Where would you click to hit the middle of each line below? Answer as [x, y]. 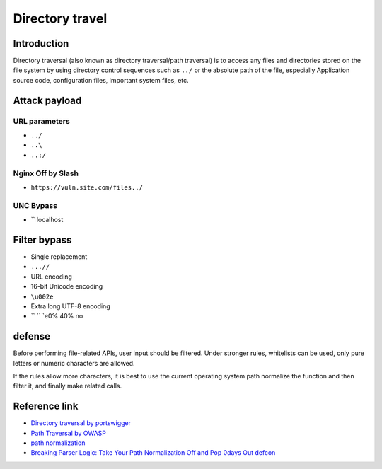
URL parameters [41, 121]
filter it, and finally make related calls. [68, 386]
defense [32, 336]
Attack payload [47, 100]
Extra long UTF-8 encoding [70, 306]
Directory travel [60, 18]
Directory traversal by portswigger [81, 423]
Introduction [41, 44]
